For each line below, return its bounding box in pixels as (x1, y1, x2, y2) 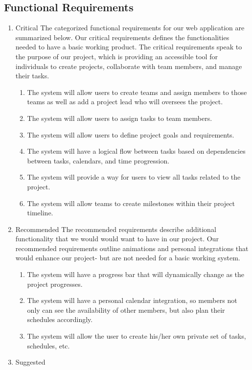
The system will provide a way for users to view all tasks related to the (27, 172, 241, 182)
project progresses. (27, 278, 83, 289)
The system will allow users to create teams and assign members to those (27, 87, 247, 97)
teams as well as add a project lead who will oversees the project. (27, 96, 223, 107)
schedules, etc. (27, 340, 70, 350)
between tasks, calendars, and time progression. (27, 155, 170, 165)
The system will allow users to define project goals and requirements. (27, 129, 234, 139)
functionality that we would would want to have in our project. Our (15, 233, 219, 244)
